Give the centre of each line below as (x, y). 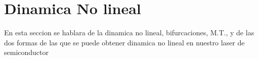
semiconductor (27, 52)
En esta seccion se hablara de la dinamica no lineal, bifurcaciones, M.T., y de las (129, 33)
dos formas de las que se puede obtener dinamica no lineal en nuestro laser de (124, 42)
